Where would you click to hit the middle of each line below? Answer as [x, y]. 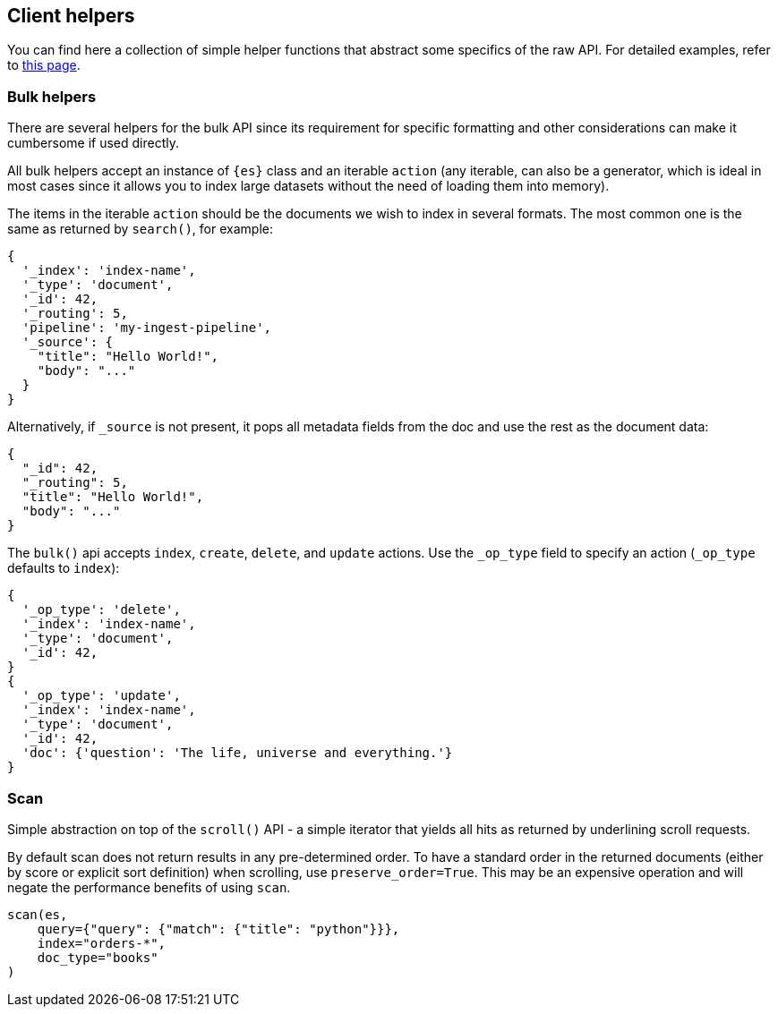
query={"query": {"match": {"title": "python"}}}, [218, 929]
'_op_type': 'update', [101, 696]
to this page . [44, 65]
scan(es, [38, 914]
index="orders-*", [102, 943]
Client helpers [71, 16]
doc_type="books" [98, 957]
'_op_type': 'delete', [101, 610]
